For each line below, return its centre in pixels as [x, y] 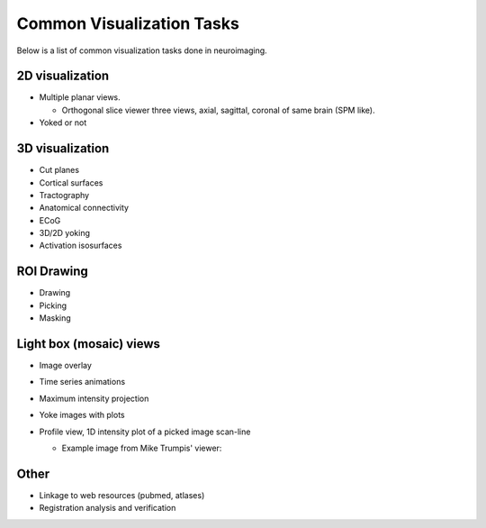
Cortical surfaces [71, 182]
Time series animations [82, 382]
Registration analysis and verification [108, 508]
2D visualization [63, 76]
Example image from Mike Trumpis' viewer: [142, 448]
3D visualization [63, 149]
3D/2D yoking [64, 233]
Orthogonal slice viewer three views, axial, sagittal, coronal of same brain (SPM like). [218, 110]
